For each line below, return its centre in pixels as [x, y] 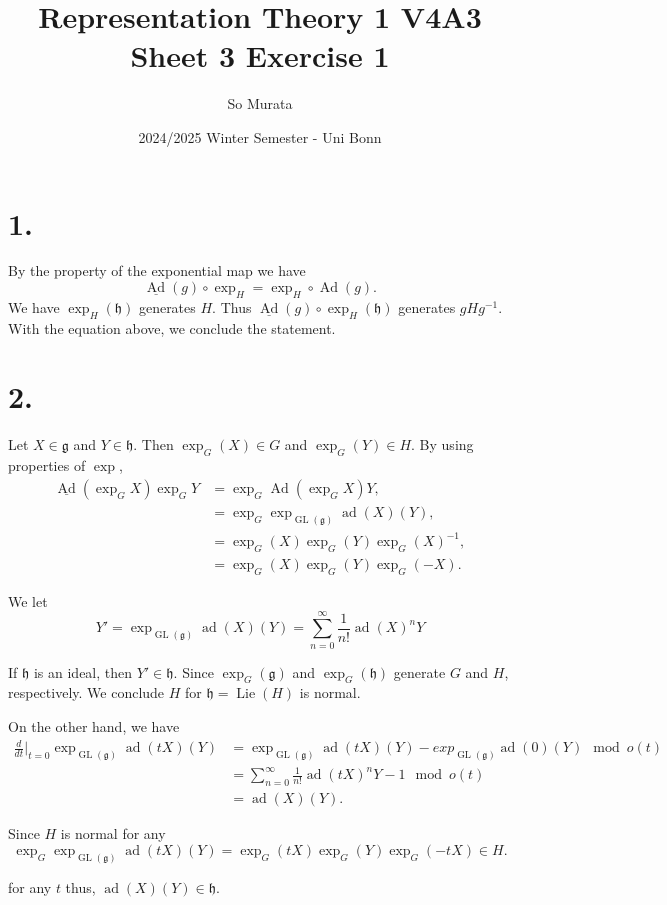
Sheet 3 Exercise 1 [260, 55]
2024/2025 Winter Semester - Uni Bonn [260, 136]
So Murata [260, 103]
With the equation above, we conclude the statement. [172, 327]
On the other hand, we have [94, 725]
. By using [442, 444]
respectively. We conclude [86, 692]
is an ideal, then [83, 671]
